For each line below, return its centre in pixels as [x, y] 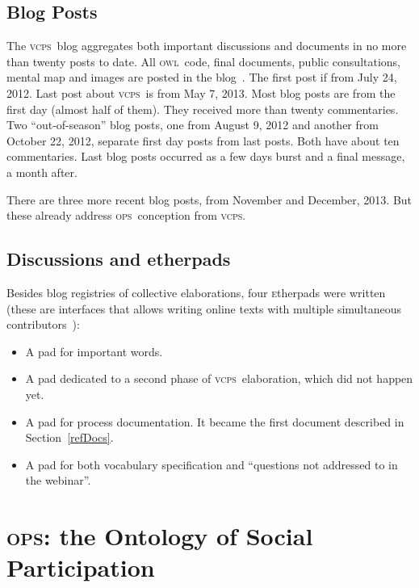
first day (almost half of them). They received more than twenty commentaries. [203, 109]
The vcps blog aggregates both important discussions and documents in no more [207, 46]
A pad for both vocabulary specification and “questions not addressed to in [212, 464]
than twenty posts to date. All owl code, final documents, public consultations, [204, 61]
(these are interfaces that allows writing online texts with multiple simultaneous [204, 308]
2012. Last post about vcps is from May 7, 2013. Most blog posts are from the [201, 92]
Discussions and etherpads [119, 259]
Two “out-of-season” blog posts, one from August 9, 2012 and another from [193, 125]
